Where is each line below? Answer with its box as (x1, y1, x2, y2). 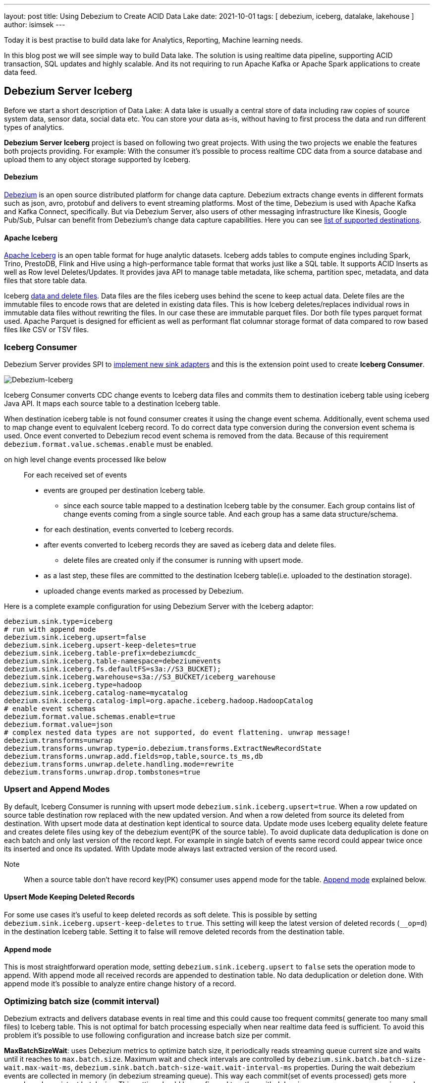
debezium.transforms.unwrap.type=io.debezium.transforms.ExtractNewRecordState (4, 744, 322, 753)
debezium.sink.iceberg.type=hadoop (4, 681, 142, 689)
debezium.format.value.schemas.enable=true (4, 713, 175, 721)
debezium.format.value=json (4, 721, 113, 729)
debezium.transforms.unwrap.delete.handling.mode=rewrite (4, 760, 234, 769)
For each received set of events (24, 471, 127, 480)
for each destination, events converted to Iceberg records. (44, 525, 234, 534)
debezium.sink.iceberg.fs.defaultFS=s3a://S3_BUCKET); (4, 665, 221, 673)
